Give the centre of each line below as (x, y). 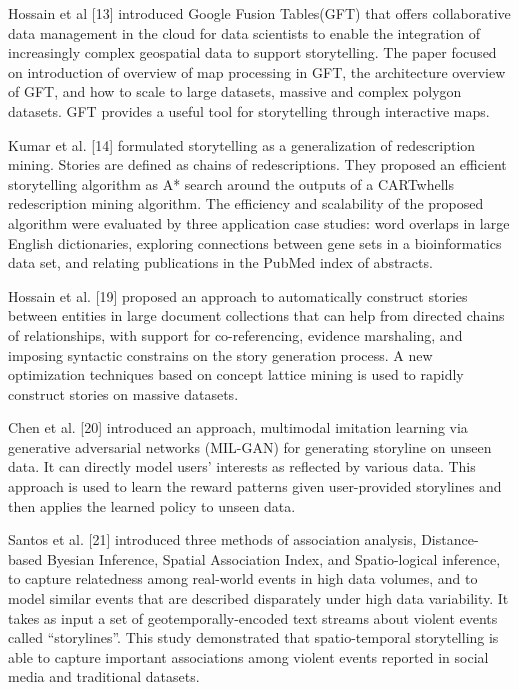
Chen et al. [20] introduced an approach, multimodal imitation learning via (238, 427)
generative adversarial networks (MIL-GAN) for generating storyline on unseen (250, 446)
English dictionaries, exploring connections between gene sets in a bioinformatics (255, 242)
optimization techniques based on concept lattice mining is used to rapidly (236, 374)
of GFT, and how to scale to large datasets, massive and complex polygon (235, 91)
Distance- (450, 539)
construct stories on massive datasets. (123, 393)
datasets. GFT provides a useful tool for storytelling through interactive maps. (249, 110)
